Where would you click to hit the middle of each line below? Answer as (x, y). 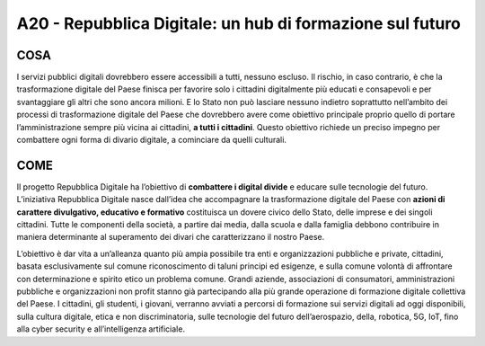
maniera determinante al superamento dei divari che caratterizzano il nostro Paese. (171, 237)
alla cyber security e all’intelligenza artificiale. (101, 329)
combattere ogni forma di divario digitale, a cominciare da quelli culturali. (152, 140)
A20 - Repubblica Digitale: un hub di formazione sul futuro (239, 23)
